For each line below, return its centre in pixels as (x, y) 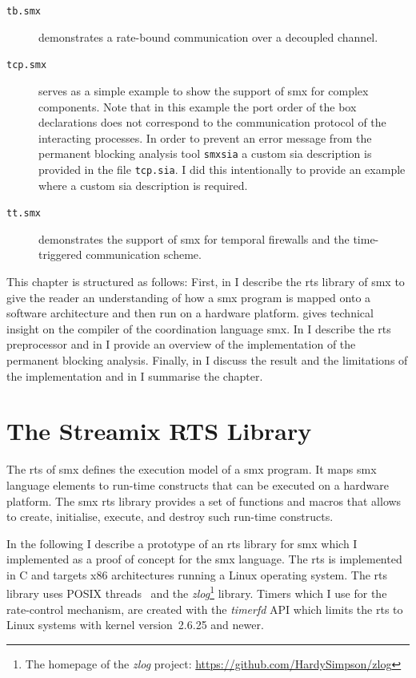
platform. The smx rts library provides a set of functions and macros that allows (204, 500)
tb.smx (24, 11)
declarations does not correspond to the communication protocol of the (212, 122)
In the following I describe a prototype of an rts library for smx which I (182, 543)
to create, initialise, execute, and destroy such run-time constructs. (170, 517)
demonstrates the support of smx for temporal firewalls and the (194, 238)
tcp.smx (27, 65)
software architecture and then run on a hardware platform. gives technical (190, 313)
